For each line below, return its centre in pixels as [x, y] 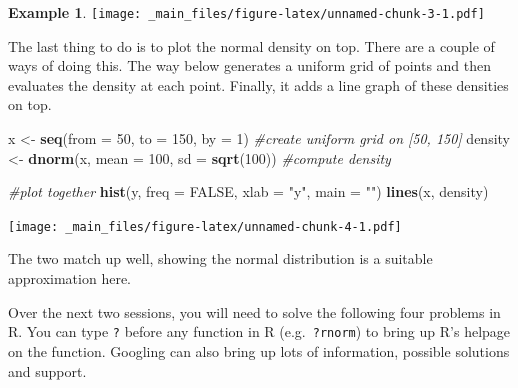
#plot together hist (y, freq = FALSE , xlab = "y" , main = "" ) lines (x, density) [248, 191]
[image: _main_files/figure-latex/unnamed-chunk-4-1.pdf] [205, 226]
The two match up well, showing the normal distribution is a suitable [220, 258]
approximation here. [69, 278]
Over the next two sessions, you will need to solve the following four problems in [254, 311]
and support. [47, 370]
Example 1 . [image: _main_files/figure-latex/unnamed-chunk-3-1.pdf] [246, 12]
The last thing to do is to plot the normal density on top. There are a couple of [251, 45]
